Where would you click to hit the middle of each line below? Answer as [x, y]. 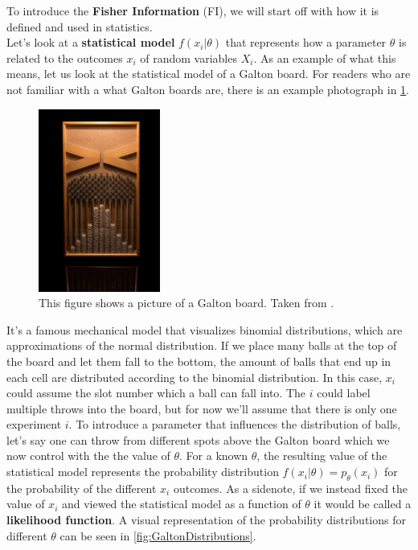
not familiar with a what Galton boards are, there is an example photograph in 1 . [208, 89]
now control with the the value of [88, 456]
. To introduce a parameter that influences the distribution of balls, [235, 424]
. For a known [214, 456]
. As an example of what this [325, 57]
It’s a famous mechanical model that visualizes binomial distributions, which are [205, 329]
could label [344, 393]
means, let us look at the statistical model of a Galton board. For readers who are [209, 74]
